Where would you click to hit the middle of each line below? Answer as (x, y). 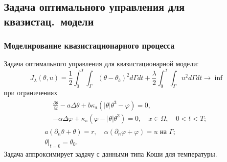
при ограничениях (31, 93)
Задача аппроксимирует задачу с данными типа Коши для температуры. (111, 153)
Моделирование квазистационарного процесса (89, 45)
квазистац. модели (49, 21)
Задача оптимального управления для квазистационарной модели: (102, 64)
